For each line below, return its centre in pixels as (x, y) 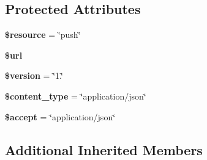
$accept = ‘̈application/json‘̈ (60, 116)
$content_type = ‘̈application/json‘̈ (76, 96)
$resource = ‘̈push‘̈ (43, 35)
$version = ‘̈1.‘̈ (34, 75)
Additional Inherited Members (104, 149)
